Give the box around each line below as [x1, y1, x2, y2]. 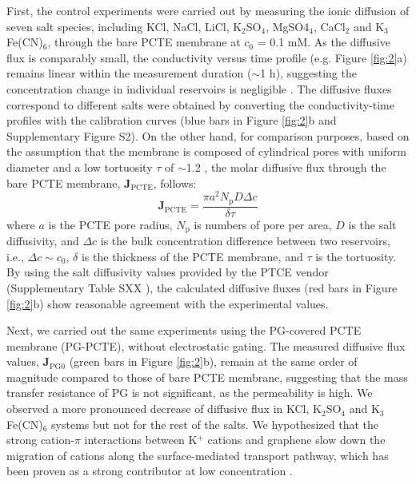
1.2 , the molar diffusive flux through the [186, 158, 386, 175]
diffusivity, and [6, 232, 79, 249]
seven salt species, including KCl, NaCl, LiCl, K [6, 18, 242, 34]
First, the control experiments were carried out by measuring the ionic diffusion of [6, 2, 410, 18]
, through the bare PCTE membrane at [47, 34, 241, 50]
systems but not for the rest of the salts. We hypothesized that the [51, 415, 378, 432]
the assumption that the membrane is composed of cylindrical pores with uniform [6, 143, 406, 160]
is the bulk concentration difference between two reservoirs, [100, 232, 390, 249]
